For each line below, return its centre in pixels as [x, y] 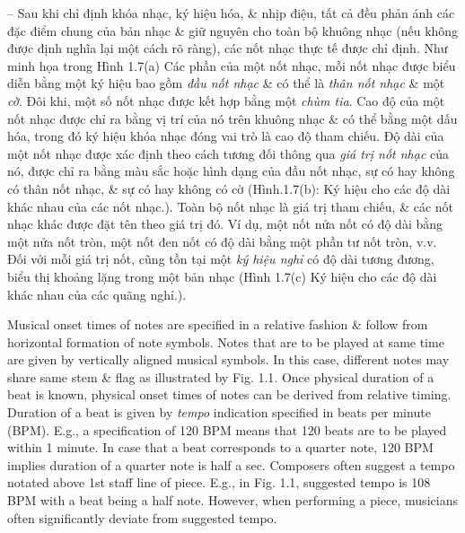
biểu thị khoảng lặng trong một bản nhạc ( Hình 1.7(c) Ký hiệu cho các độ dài [222, 276]
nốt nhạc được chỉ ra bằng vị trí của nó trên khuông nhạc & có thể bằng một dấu [232, 118]
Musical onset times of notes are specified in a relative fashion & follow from [218, 324]
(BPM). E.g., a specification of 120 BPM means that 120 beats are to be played [227, 429]
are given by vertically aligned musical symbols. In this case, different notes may [228, 359]
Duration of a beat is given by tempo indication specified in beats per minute [219, 412]
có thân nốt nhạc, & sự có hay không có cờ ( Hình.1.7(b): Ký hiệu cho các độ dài [229, 188]
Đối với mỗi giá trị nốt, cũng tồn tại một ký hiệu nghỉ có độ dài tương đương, [221, 259]
